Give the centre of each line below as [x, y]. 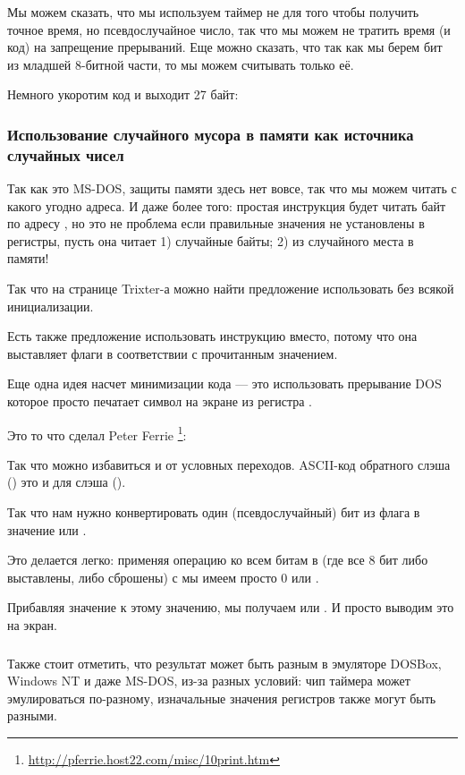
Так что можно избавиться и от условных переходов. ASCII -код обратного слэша [229, 464]
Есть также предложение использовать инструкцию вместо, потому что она [212, 336]
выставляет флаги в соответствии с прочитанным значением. [173, 353]
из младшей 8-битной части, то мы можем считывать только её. [181, 64]
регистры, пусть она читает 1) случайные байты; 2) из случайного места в [211, 240]
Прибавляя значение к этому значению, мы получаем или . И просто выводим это [231, 607]
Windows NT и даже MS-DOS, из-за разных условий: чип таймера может [209, 681]
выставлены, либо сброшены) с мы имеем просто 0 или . [163, 577]
